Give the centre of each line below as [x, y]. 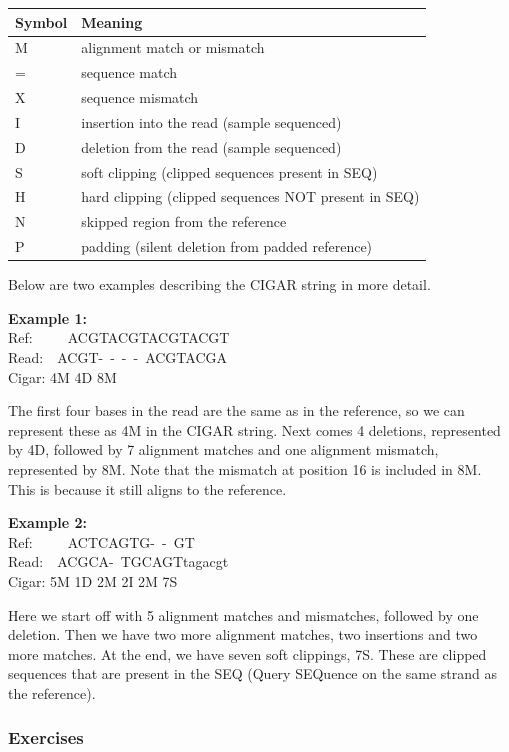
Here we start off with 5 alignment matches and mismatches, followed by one [243, 614]
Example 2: [47, 522]
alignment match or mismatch [173, 47]
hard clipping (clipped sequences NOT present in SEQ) [250, 196]
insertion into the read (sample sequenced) [211, 121]
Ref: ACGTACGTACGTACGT [119, 337]
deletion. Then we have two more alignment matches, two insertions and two [243, 634]
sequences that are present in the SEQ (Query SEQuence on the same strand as [253, 673]
